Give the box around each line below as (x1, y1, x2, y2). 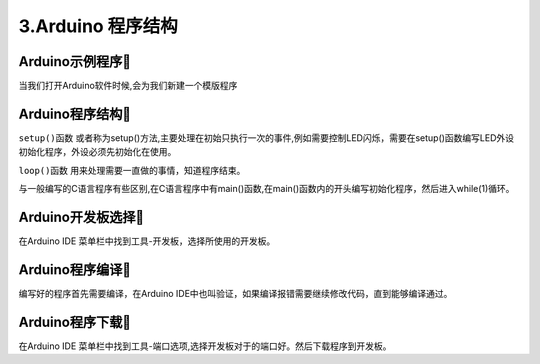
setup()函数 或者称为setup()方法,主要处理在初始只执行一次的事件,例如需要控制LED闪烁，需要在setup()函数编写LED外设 (18, 131, 515, 144)
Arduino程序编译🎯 (18, 261, 132, 278)
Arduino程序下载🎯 (18, 313, 132, 330)
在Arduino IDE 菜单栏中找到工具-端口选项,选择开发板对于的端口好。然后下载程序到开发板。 (18, 340, 392, 352)
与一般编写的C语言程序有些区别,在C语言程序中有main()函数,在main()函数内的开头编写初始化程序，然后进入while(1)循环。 (18, 183, 515, 195)
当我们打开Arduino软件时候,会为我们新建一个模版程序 (18, 80, 238, 92)
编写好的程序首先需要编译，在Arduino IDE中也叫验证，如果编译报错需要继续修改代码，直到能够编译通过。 (18, 287, 453, 299)
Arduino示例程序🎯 (18, 53, 132, 70)
